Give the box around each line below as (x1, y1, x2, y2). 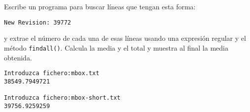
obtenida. (4, 52, 32, 62)
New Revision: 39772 (4, 19, 71, 26)
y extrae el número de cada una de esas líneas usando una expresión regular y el (4, 33, 246, 43)
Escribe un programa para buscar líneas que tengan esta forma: (4, 1, 196, 11)
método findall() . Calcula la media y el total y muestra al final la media (4, 42, 228, 53)
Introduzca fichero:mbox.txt (4, 70, 100, 77)
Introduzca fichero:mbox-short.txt (4, 94, 121, 102)
